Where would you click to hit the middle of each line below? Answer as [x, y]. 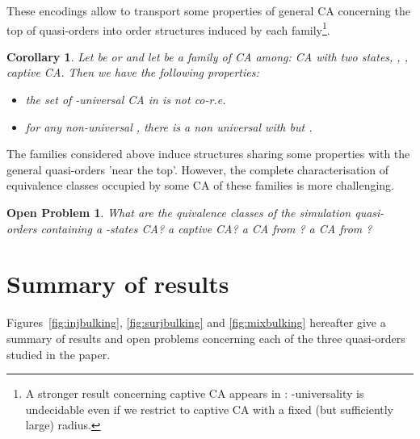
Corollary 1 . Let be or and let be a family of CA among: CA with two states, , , [207, 56]
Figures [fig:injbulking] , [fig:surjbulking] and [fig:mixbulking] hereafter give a [196, 322]
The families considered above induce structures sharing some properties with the [208, 154]
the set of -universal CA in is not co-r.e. [126, 100]
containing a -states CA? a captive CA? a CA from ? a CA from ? [206, 228]
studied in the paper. [59, 354]
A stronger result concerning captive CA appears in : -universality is [195, 393]
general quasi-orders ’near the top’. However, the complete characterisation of [197, 169]
